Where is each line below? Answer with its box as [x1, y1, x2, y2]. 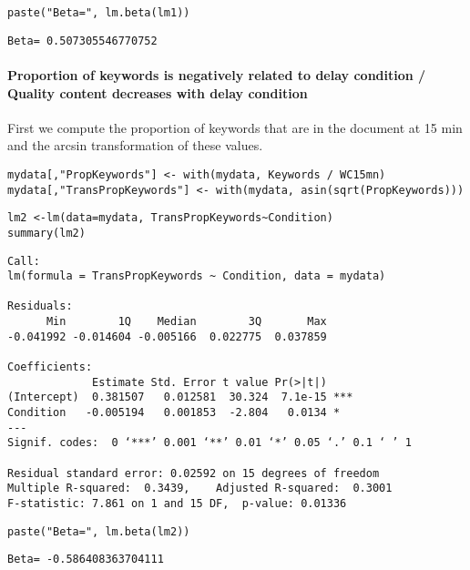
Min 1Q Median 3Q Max [46, 315, 327, 329]
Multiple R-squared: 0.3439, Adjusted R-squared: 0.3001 [7, 482, 393, 495]
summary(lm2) [7, 226, 86, 239]
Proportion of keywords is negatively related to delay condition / [7, 65, 426, 84]
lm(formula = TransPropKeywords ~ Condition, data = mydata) [7, 270, 386, 283]
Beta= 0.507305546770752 [7, 34, 158, 47]
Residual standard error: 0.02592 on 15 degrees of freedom [7, 466, 380, 480]
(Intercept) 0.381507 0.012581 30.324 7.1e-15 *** [7, 391, 353, 404]
